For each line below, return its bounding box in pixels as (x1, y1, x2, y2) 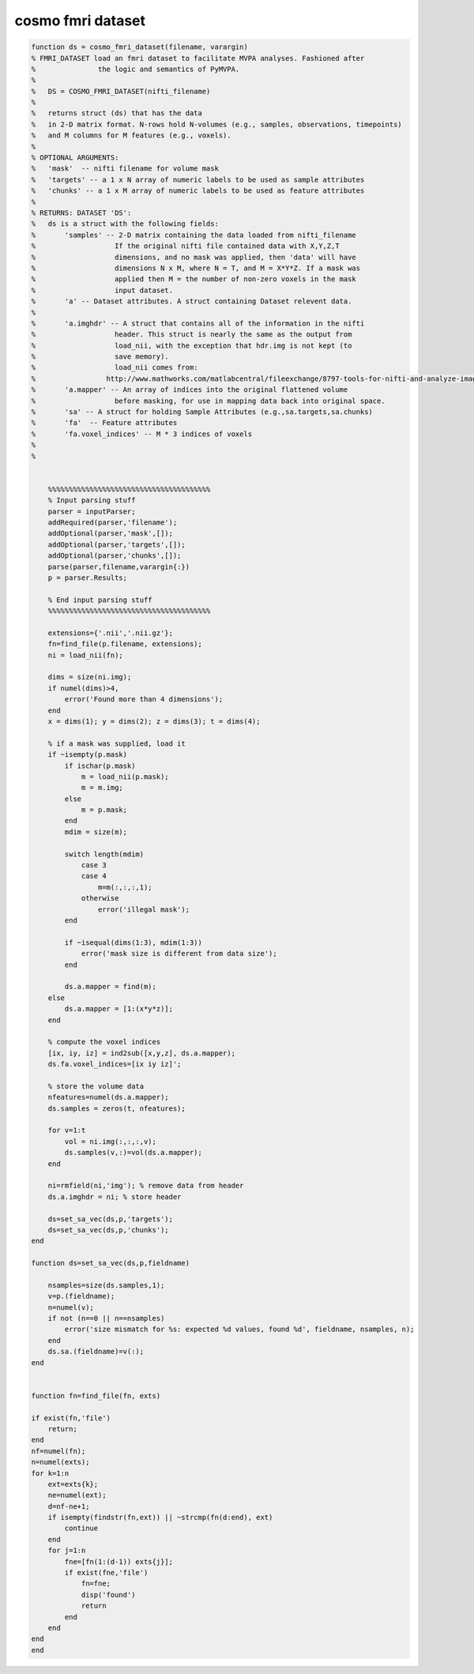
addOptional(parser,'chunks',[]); (47, 551, 182, 560)
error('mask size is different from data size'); (81, 949, 277, 958)
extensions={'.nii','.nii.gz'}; (47, 628, 174, 638)
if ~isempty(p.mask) (47, 750, 128, 759)
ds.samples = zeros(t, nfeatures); (47, 1104, 186, 1113)
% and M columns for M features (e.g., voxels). (31, 131, 232, 140)
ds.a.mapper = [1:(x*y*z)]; (64, 1004, 174, 1014)
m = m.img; (81, 783, 124, 792)
